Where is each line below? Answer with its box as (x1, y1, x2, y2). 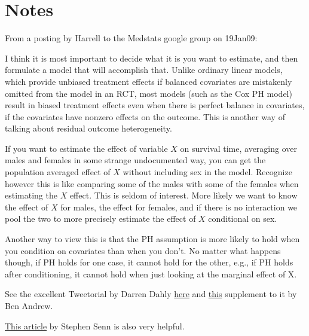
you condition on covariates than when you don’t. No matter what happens (5, 244, 281, 256)
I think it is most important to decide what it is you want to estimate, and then (5, 51, 298, 64)
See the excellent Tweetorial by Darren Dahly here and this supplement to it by (5, 288, 297, 300)
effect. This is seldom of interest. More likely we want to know (69, 189, 298, 201)
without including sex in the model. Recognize (123, 166, 292, 178)
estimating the (5, 189, 57, 201)
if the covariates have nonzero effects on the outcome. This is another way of (5, 110, 285, 123)
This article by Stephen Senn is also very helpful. (5, 319, 185, 332)
